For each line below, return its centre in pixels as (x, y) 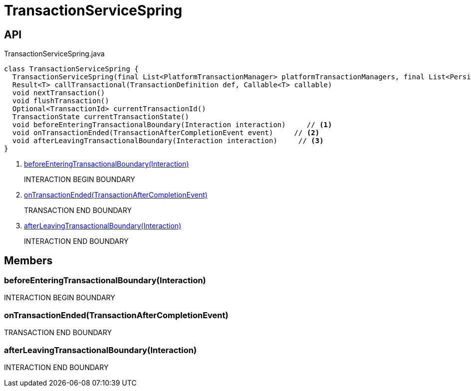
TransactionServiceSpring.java (54, 54)
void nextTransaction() (59, 93)
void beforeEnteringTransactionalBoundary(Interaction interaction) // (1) (172, 125)
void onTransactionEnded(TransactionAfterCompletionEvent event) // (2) (166, 133)
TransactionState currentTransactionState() (101, 117)
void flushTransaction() (61, 101)
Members (28, 260)
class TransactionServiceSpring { (71, 69)
